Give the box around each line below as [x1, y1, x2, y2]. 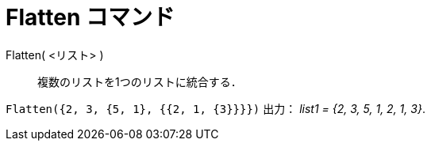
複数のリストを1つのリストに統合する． [37, 74, 242, 89]
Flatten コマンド [6, 4, 175, 31]
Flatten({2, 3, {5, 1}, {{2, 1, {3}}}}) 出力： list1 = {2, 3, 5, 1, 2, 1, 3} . [6, 101, 425, 115]
